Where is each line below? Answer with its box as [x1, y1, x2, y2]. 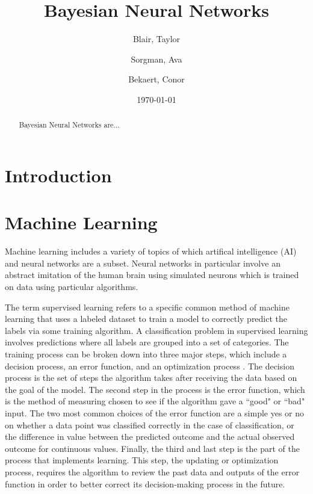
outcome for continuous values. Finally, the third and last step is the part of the [5, 442, 300, 454]
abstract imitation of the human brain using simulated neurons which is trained [5, 268, 299, 281]
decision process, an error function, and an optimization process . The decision [5, 359, 294, 372]
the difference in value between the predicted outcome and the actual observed [5, 430, 295, 443]
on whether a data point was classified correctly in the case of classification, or [5, 418, 294, 431]
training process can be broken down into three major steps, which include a [5, 348, 287, 360]
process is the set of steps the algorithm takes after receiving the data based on [5, 371, 297, 384]
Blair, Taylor [132, 32, 181, 45]
